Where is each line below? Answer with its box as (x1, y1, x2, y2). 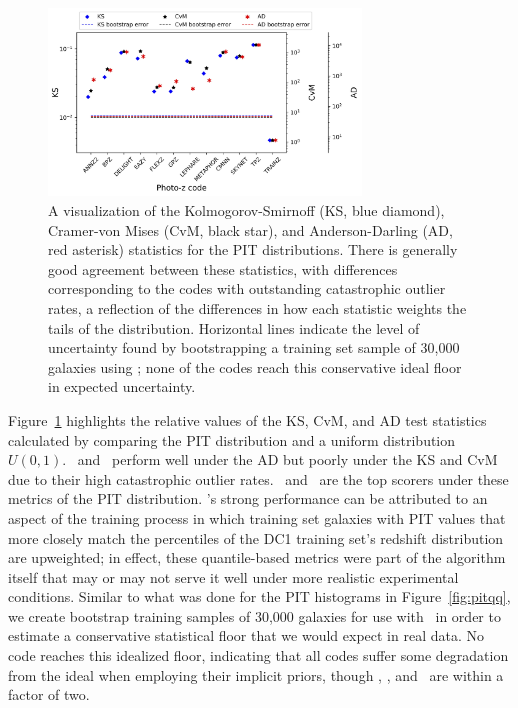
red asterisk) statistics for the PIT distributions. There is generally (48, 239, 458, 260)
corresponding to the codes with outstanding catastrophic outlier (48, 278, 446, 299)
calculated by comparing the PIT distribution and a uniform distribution (8, 429, 456, 450)
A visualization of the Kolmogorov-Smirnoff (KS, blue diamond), (48, 200, 445, 221)
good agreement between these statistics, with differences (48, 258, 398, 279)
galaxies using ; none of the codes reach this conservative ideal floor (48, 356, 462, 377)
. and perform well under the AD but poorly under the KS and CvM (62, 449, 498, 470)
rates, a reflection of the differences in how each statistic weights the (48, 297, 467, 318)
